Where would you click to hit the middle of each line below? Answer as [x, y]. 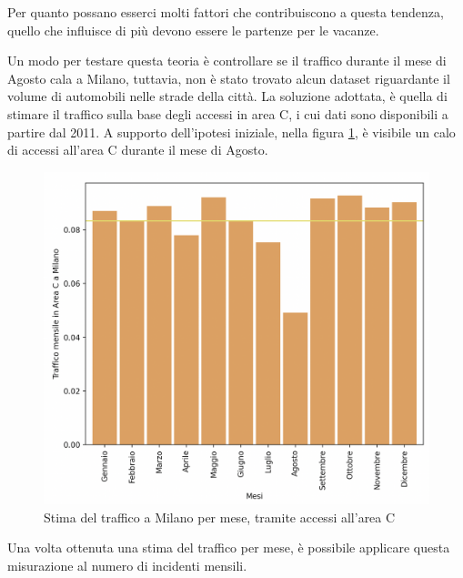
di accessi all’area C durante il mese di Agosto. [138, 150]
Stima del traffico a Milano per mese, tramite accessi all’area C [220, 517]
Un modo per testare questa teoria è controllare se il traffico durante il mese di [227, 61]
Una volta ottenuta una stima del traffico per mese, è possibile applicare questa [229, 548]
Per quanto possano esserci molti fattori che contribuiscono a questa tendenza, [226, 12]
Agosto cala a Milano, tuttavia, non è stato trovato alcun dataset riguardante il [229, 78]
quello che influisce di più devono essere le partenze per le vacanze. [193, 30]
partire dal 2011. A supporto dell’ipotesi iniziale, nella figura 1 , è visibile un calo [231, 132]
